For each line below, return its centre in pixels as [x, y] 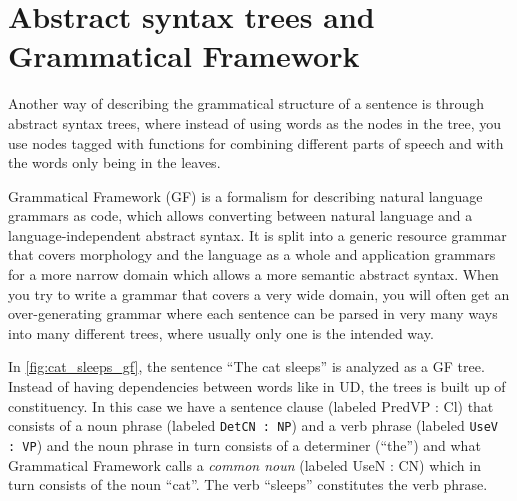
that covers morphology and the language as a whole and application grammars [252, 254]
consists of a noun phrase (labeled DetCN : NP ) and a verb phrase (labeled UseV [253, 425]
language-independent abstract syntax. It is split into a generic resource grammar [257, 234]
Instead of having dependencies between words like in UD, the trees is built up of [257, 386]
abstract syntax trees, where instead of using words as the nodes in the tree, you [255, 122]
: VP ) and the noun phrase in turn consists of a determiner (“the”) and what [244, 444]
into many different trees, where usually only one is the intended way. [221, 332]
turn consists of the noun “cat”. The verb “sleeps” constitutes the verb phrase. [248, 484]
